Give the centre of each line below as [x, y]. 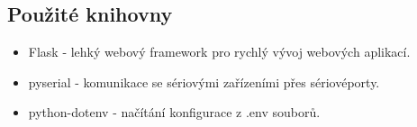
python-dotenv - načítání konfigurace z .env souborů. [174, 112]
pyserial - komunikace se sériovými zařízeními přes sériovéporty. [204, 82]
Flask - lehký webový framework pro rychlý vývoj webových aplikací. [219, 52]
